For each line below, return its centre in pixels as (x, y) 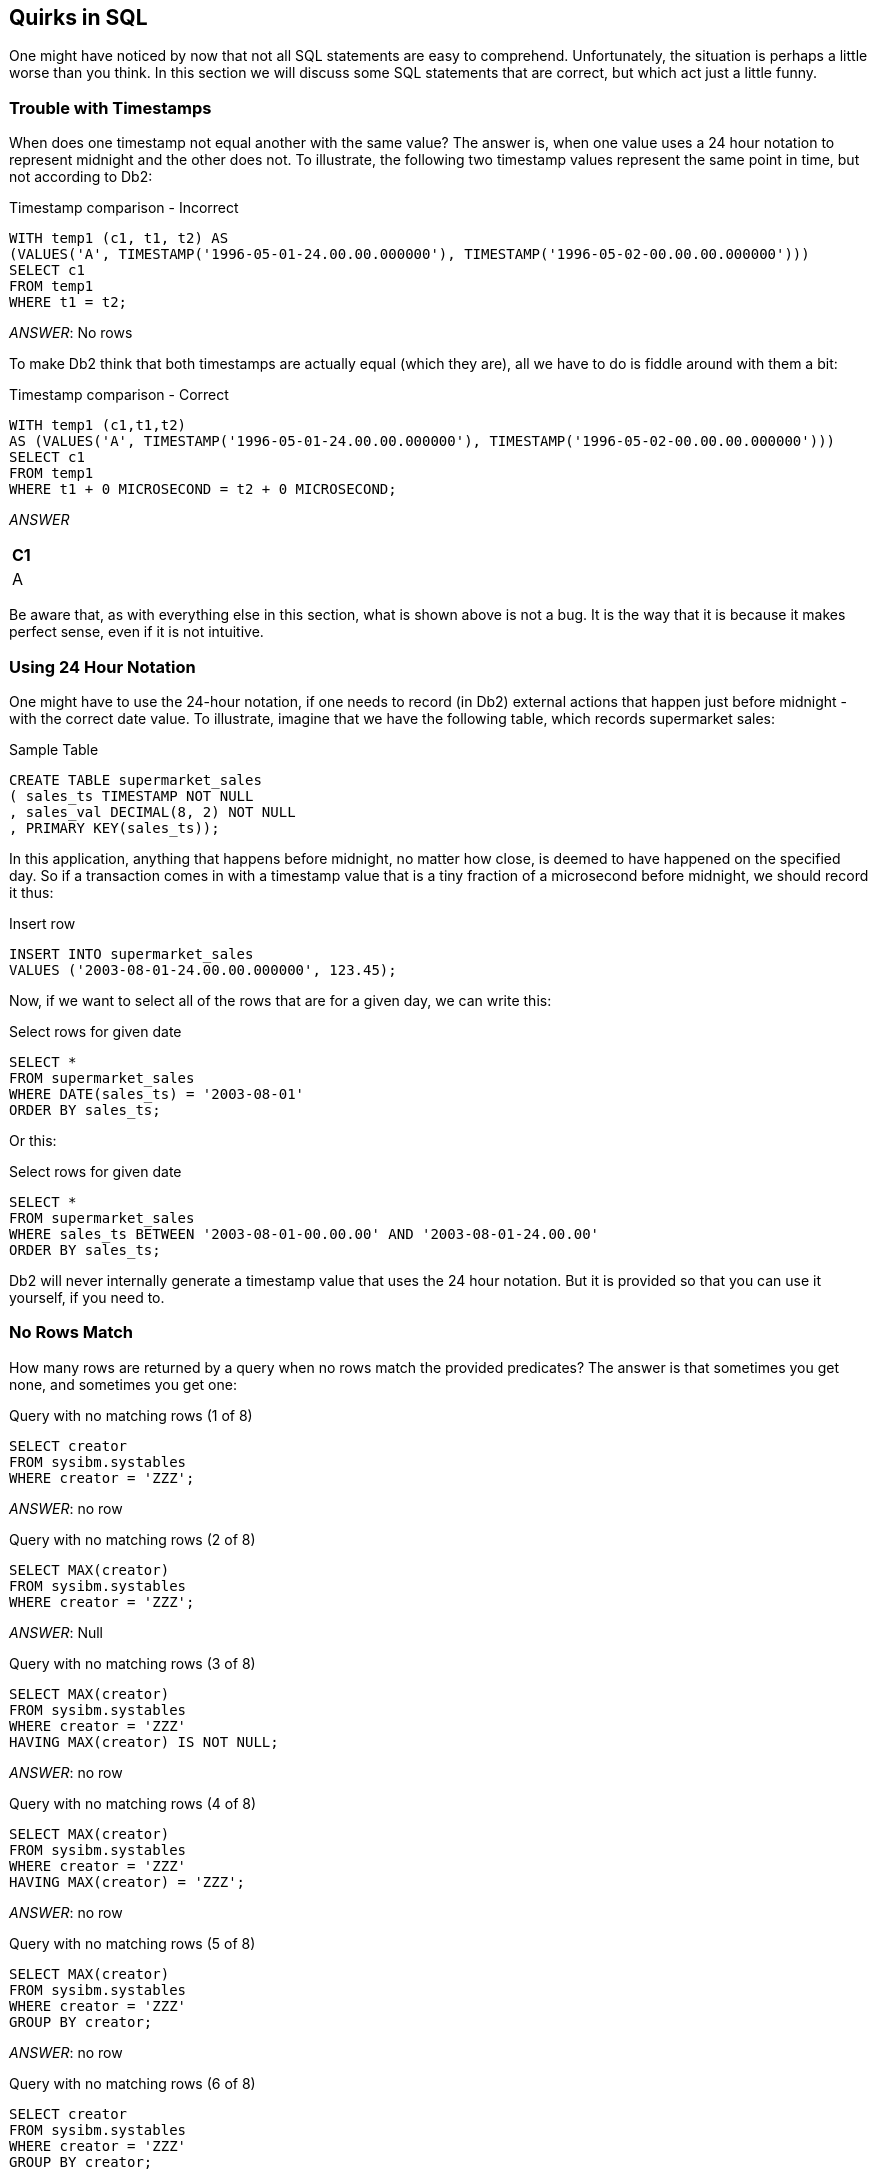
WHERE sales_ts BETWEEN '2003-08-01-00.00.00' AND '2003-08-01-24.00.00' (304, 1233)
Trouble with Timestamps (110, 107)
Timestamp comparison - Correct (119, 395)
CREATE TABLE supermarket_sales (135, 779)
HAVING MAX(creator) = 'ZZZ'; (127, 1881)
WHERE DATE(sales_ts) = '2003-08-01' (157, 1093)
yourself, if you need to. (87, 1297)
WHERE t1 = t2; (68, 302)
